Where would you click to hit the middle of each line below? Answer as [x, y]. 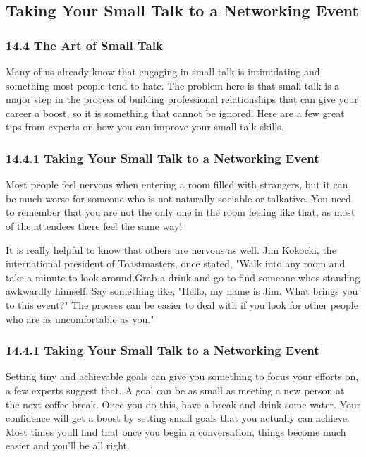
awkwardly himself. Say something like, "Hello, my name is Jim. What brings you [182, 291]
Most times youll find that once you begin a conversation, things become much [176, 431]
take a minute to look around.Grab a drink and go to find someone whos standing [183, 277]
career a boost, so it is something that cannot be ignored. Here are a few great [175, 112]
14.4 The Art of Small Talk [84, 45]
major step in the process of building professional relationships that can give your [182, 99]
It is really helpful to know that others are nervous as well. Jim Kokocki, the [171, 249]
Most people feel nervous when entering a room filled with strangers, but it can [177, 184]
